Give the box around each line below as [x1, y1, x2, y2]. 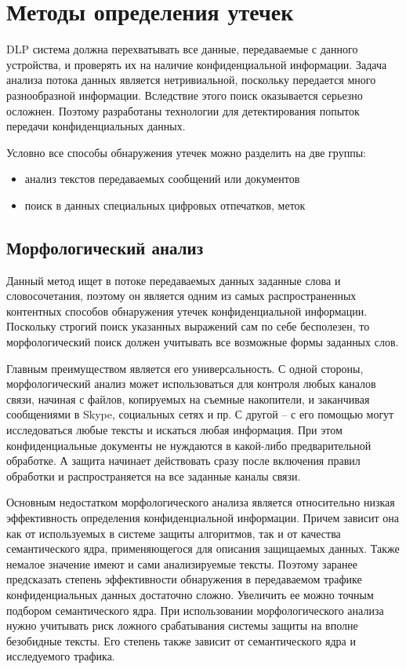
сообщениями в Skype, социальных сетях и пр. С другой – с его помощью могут [6, 406, 394, 422]
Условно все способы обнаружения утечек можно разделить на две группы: [6, 144, 366, 160]
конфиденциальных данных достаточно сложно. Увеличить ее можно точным [6, 586, 374, 602]
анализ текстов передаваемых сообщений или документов [24, 170, 300, 187]
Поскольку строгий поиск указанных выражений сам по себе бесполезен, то [6, 318, 370, 334]
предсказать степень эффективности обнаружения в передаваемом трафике [6, 571, 362, 587]
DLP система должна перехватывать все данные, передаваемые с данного [6, 41, 358, 57]
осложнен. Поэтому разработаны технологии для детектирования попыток [6, 102, 360, 119]
